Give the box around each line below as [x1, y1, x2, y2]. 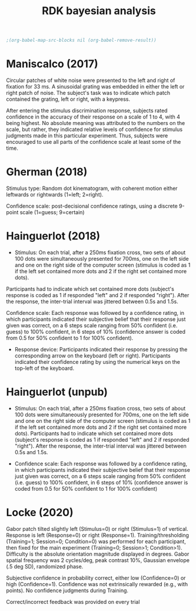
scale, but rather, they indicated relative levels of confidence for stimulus [6, 126, 183, 133]
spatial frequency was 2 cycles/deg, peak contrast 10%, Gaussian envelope [6, 556, 190, 564]
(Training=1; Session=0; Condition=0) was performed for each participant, [6, 538, 187, 545]
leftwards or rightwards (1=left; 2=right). [6, 190, 104, 198]
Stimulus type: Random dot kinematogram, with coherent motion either [6, 185, 178, 192]
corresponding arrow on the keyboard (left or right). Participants [14, 352, 171, 359]
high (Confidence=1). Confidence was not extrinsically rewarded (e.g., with [6, 580, 188, 587]
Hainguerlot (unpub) [6, 385, 108, 399]
